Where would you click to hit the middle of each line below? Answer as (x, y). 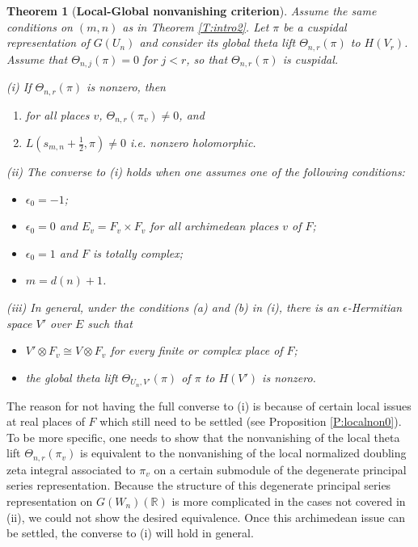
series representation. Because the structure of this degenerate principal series (199, 485)
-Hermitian (375, 307)
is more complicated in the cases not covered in (289, 501)
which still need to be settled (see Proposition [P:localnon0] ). (251, 421)
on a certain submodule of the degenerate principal (280, 469)
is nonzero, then (126, 87)
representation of (48, 42)
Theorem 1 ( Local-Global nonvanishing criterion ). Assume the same (192, 11)
